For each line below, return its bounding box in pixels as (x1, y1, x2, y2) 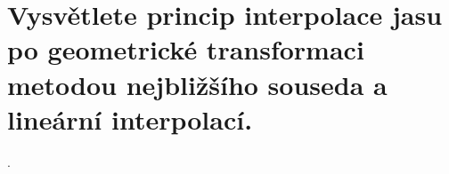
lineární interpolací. (7, 100, 253, 137)
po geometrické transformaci (7, 31, 364, 67)
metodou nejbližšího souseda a (7, 66, 388, 102)
